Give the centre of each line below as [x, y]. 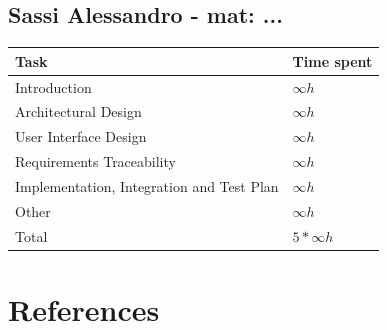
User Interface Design [81, 136]
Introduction [53, 86]
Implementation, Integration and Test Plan [147, 185]
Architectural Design [78, 111]
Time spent [332, 60]
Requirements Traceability [95, 161]
